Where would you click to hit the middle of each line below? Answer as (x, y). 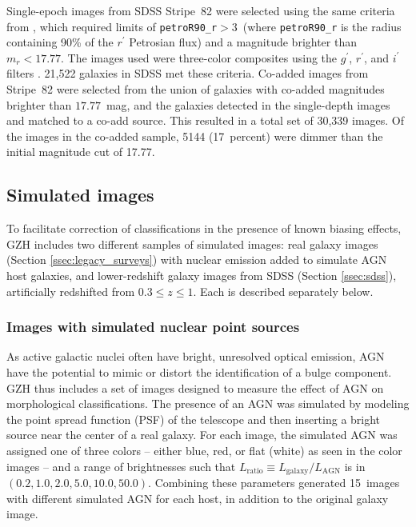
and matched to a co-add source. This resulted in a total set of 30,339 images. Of (206, 120)
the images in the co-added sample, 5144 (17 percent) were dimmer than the (195, 136)
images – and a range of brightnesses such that (121, 466)
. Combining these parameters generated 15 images (274, 482)
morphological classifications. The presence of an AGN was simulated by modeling (208, 403)
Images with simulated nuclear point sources (153, 327)
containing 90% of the (60, 42)
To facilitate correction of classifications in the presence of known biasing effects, (204, 228)
